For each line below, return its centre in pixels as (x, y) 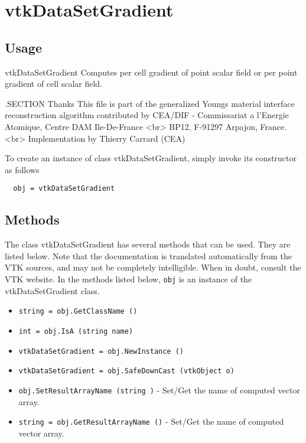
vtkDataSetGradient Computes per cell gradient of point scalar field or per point (151, 72)
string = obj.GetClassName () (78, 312)
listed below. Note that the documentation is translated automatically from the (149, 255)
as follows (22, 169)
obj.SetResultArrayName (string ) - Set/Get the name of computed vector (159, 390)
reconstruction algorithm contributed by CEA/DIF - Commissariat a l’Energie (147, 115)
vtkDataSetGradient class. (52, 290)
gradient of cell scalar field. (54, 84)
